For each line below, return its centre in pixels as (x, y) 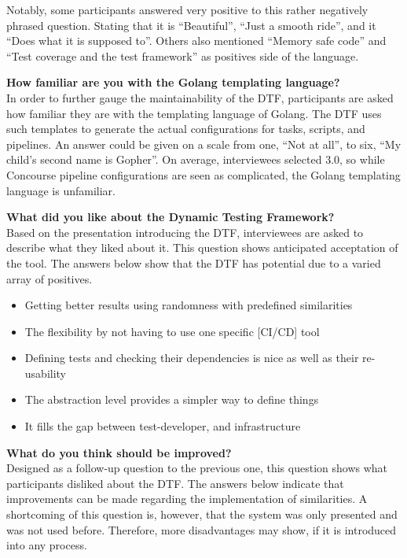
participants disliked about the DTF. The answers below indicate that (175, 483)
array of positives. (49, 278)
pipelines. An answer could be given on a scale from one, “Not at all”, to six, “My (204, 144)
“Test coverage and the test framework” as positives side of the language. (183, 55)
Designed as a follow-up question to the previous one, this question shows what (197, 468)
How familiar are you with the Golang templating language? (173, 82)
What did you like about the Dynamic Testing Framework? (170, 217)
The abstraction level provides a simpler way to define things (172, 399)
